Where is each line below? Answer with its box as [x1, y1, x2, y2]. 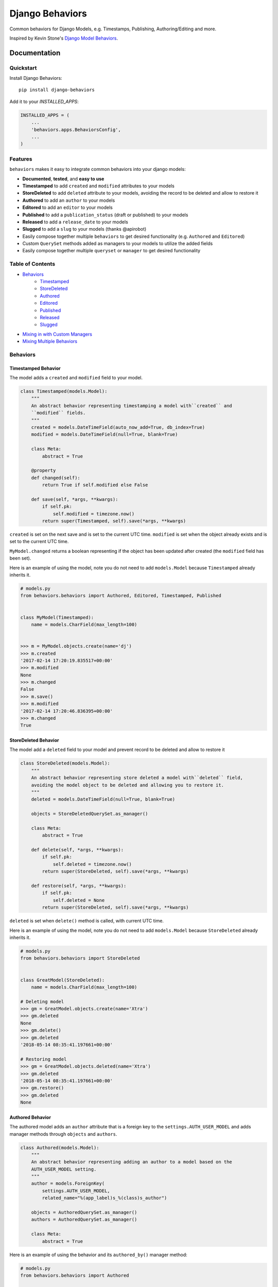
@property [31, 467, 56, 474]
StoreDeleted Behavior [9, 737, 59, 743]
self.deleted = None [53, 897, 105, 903]
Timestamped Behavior [9, 365, 61, 371]
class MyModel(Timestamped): [20, 614, 94, 620]
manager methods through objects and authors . [9, 1131, 117, 1137]
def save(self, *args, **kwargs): [31, 496, 118, 502]
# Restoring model [20, 1056, 67, 1062]
